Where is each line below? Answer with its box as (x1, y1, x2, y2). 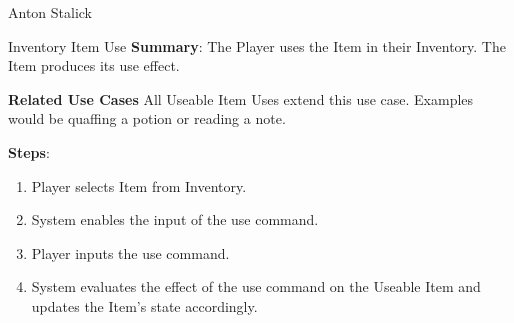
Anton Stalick (8, 2, 93, 22)
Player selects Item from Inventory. (31, 175, 247, 196)
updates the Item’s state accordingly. (31, 295, 258, 316)
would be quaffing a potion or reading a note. (8, 108, 286, 129)
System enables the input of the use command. (31, 209, 319, 230)
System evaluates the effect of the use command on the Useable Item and (31, 276, 481, 297)
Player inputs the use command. (31, 242, 230, 263)
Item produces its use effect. (8, 55, 180, 76)
